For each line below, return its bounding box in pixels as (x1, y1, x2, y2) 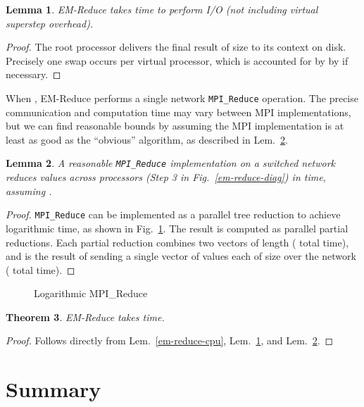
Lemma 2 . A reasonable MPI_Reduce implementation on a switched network (6, 156, 336, 170)
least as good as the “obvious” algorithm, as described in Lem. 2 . (6, 132, 288, 146)
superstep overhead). (6, 15, 94, 30)
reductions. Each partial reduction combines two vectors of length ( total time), (6, 234, 349, 249)
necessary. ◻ (6, 67, 61, 82)
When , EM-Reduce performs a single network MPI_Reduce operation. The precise (6, 90, 358, 105)
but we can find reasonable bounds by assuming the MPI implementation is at (6, 118, 344, 133)
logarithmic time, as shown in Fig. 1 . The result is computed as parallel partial (6, 220, 349, 235)
